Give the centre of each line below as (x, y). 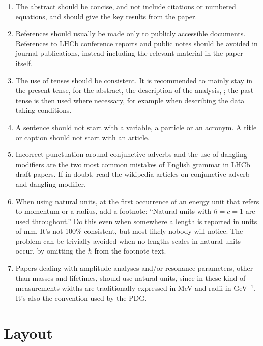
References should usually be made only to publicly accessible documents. (130, 33)
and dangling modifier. (51, 184)
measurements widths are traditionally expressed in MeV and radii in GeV (131, 288)
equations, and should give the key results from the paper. (106, 16)
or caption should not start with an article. (82, 137)
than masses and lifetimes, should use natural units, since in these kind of (130, 278)
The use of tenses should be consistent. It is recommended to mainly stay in (134, 80)
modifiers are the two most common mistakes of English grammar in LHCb (133, 164)
